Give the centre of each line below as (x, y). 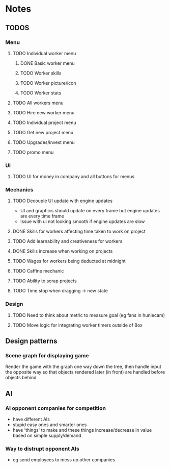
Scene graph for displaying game (47, 356)
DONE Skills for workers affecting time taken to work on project (79, 231)
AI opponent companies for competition (55, 408)
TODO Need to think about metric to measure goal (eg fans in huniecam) (89, 315)
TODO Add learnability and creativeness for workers (67, 241)
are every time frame (42, 216)
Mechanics (19, 190)
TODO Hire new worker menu (44, 112)
